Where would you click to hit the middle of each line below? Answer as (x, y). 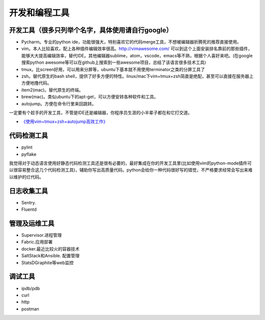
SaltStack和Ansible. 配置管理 (50, 256)
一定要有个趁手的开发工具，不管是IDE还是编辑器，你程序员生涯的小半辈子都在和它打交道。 (101, 112)
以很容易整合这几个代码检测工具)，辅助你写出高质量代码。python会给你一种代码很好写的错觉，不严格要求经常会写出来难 (131, 170)
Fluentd (29, 209)
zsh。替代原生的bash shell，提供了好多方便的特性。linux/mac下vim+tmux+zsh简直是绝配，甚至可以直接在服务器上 (137, 76)
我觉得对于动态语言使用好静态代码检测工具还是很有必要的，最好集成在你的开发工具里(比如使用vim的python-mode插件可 (131, 163)
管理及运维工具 (32, 223)
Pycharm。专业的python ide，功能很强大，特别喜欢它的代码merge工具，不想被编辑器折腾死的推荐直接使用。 (131, 42)
